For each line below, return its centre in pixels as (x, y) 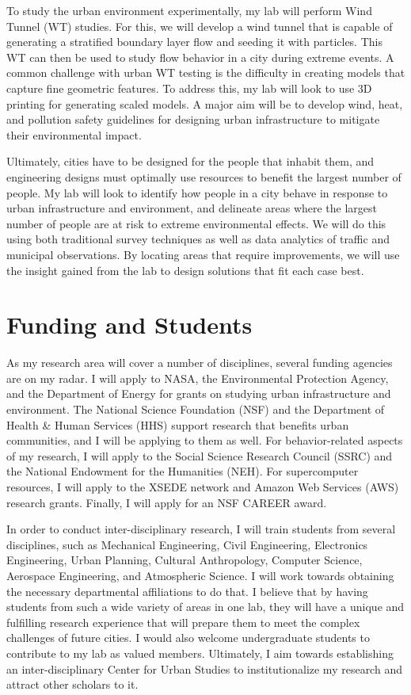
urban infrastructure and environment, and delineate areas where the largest (192, 208)
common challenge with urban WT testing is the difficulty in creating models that (206, 73)
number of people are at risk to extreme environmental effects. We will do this (196, 223)
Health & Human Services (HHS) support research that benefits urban (178, 424)
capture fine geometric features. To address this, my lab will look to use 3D (189, 88)
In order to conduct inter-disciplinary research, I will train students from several (201, 529)
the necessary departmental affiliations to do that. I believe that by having (187, 591)
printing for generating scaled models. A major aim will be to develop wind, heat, (205, 103)
